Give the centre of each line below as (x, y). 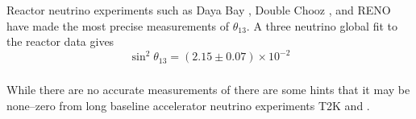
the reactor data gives (60, 41)
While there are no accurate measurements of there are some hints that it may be (208, 90)
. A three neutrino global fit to (322, 25)
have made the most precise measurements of (118, 25)
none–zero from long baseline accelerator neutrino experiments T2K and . (188, 105)
